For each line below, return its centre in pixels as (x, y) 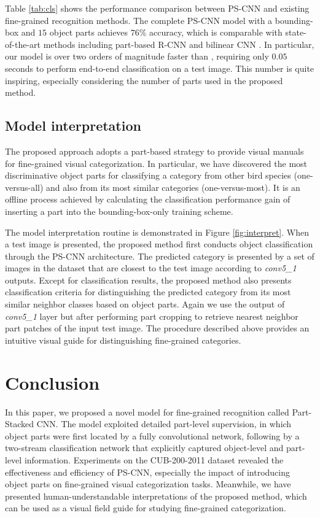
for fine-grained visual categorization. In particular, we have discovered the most (156, 163)
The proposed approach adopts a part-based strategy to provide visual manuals (154, 151)
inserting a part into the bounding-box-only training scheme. (119, 211)
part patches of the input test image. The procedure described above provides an (157, 328)
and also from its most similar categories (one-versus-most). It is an (173, 187)
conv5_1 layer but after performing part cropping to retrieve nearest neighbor (152, 316)
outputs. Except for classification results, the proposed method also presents (148, 280)
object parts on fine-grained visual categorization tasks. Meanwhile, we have (148, 484)
